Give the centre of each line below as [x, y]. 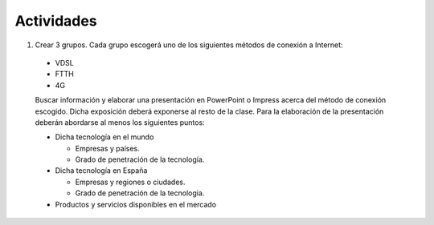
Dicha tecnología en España [101, 171]
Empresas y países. [107, 148]
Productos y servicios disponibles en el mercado [136, 204]
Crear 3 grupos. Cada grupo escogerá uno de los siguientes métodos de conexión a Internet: [189, 45]
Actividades [56, 21]
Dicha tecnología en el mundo [104, 137]
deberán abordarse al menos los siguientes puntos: [120, 122]
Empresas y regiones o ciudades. [130, 182]
